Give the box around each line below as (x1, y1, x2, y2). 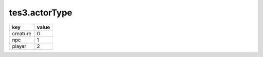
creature (12, 30, 32, 37)
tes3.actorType (9, 7, 73, 18)
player (12, 43, 27, 49)
